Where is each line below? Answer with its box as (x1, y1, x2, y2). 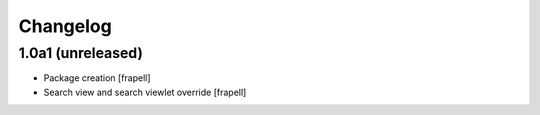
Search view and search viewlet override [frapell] (43, 86, 247, 98)
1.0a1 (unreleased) (18, 44, 144, 62)
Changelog (18, 15, 112, 37)
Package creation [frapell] (43, 72, 151, 84)
